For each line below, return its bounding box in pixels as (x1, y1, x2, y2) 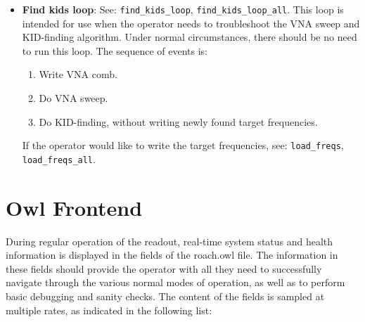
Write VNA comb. (39, 67, 117, 82)
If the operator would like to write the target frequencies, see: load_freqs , (22, 138, 344, 153)
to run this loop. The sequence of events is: (22, 43, 208, 58)
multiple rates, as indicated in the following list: (6, 302, 212, 317)
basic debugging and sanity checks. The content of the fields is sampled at (6, 289, 325, 304)
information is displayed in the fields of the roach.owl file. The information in (6, 247, 338, 262)
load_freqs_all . (22, 151, 96, 166)
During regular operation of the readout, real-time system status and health (6, 233, 333, 248)
